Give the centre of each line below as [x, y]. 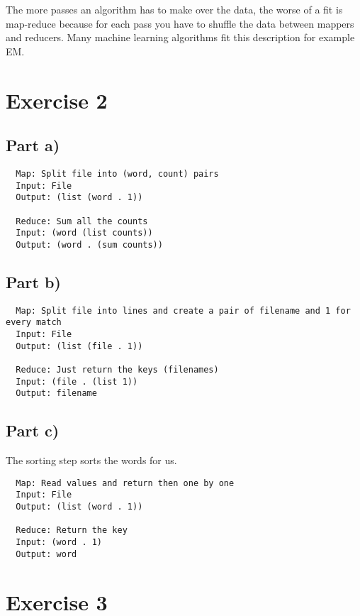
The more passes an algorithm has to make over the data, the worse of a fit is [174, 9]
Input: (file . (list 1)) [77, 381]
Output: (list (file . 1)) [79, 346]
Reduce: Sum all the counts [82, 221]
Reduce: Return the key [72, 530]
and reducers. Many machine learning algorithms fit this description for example [180, 37]
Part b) [33, 281]
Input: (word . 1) [59, 543]
